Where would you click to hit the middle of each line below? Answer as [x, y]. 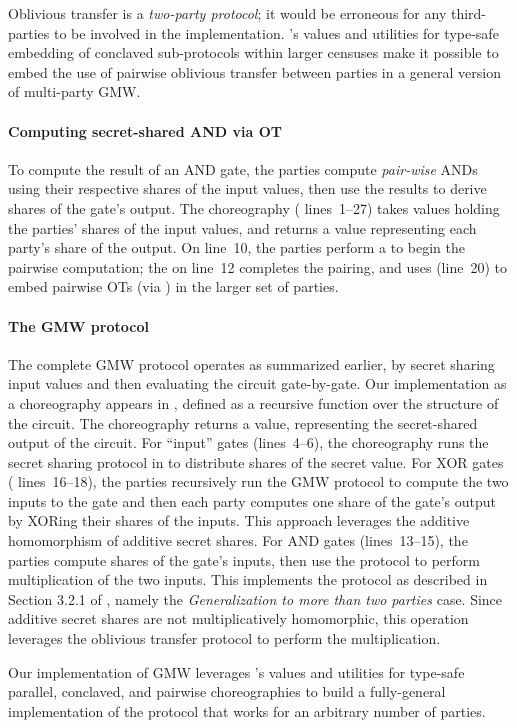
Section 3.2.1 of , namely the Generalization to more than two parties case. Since [255, 598]
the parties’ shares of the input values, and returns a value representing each [242, 227]
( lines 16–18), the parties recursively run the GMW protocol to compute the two [258, 481]
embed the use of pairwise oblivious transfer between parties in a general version [255, 71]
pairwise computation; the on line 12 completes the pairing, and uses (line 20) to [257, 266]
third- [468, 13]
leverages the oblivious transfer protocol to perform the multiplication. [224, 638]
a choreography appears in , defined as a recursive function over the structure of [253, 402]
